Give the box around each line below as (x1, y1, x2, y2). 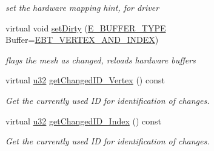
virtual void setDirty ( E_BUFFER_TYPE (5, 21, 166, 34)
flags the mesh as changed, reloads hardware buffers (5, 53, 196, 66)
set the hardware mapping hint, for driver (5, 1, 159, 13)
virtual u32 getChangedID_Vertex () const (5, 74, 165, 86)
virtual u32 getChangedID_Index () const (5, 114, 162, 127)
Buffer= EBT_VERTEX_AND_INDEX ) (5, 33, 159, 46)
